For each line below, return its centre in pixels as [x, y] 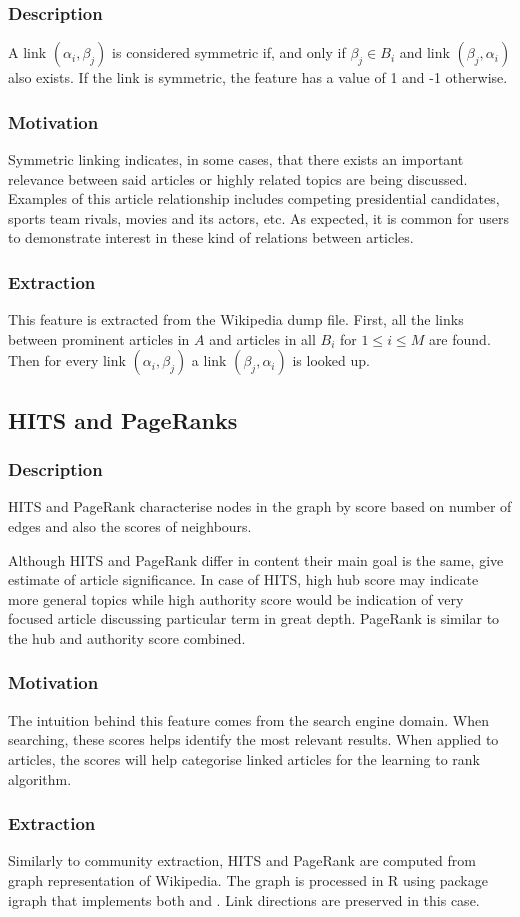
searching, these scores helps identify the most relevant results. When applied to [253, 739]
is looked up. [331, 360]
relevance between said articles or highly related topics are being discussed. [238, 178]
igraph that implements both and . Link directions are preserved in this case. [244, 899]
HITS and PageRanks [123, 419]
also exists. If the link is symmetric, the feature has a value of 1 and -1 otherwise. [258, 77]
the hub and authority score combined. [127, 637]
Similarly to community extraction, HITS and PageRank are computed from [242, 860]
